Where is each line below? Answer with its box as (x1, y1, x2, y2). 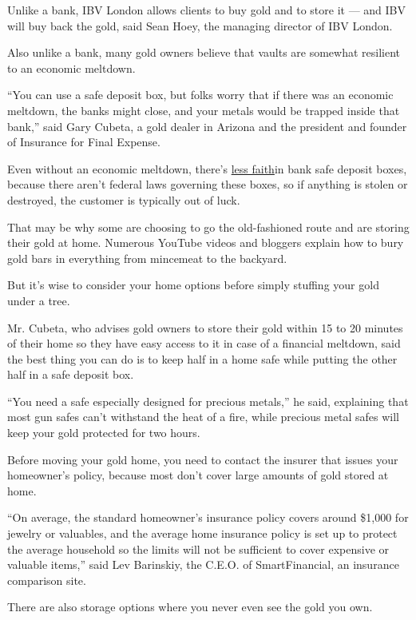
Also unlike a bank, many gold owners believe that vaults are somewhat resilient (7, 44, 401, 61)
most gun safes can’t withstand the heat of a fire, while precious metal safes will (7, 408, 399, 425)
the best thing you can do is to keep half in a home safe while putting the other (7, 350, 398, 367)
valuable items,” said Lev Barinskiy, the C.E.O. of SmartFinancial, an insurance (7, 556, 399, 573)
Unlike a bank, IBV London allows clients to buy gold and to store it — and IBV (7, 2, 406, 18)
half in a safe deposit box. (7, 366, 134, 383)
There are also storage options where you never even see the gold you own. (7, 598, 373, 615)
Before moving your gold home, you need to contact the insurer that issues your (7, 451, 398, 467)
